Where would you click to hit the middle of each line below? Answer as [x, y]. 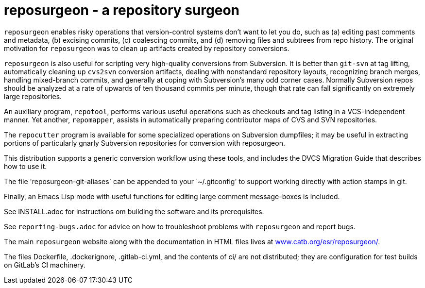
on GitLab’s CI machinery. [45, 265]
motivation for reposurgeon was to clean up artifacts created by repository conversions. [147, 48]
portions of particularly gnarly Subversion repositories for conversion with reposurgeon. [144, 143]
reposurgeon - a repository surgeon [122, 10]
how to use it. [25, 166]
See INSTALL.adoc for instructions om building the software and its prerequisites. [134, 211]
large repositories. [33, 96]
